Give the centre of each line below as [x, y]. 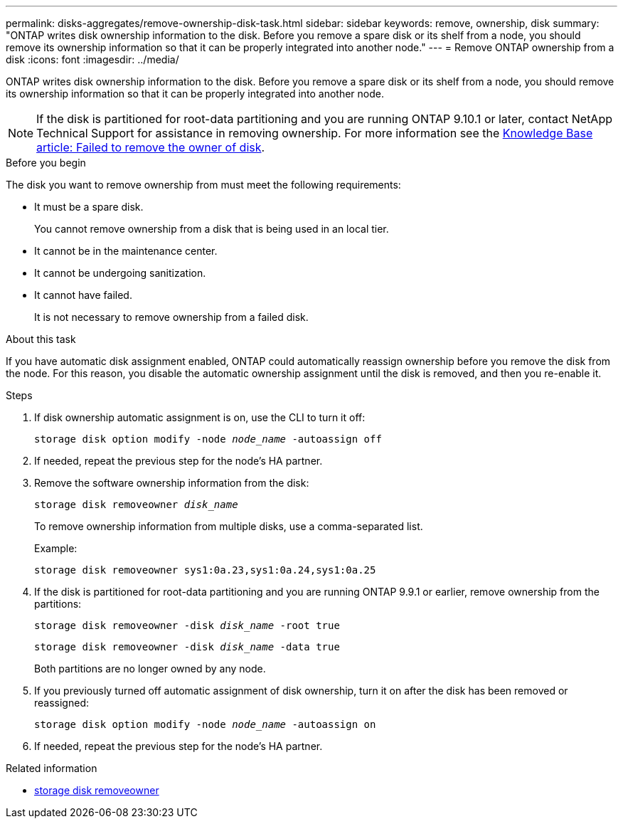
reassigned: [62, 703]
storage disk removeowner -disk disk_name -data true [187, 647]
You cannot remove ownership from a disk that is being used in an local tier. [212, 229]
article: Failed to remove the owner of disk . [151, 147]
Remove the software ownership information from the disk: [172, 483]
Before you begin [46, 163]
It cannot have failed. [83, 295]
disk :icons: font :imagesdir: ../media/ [92, 59]
